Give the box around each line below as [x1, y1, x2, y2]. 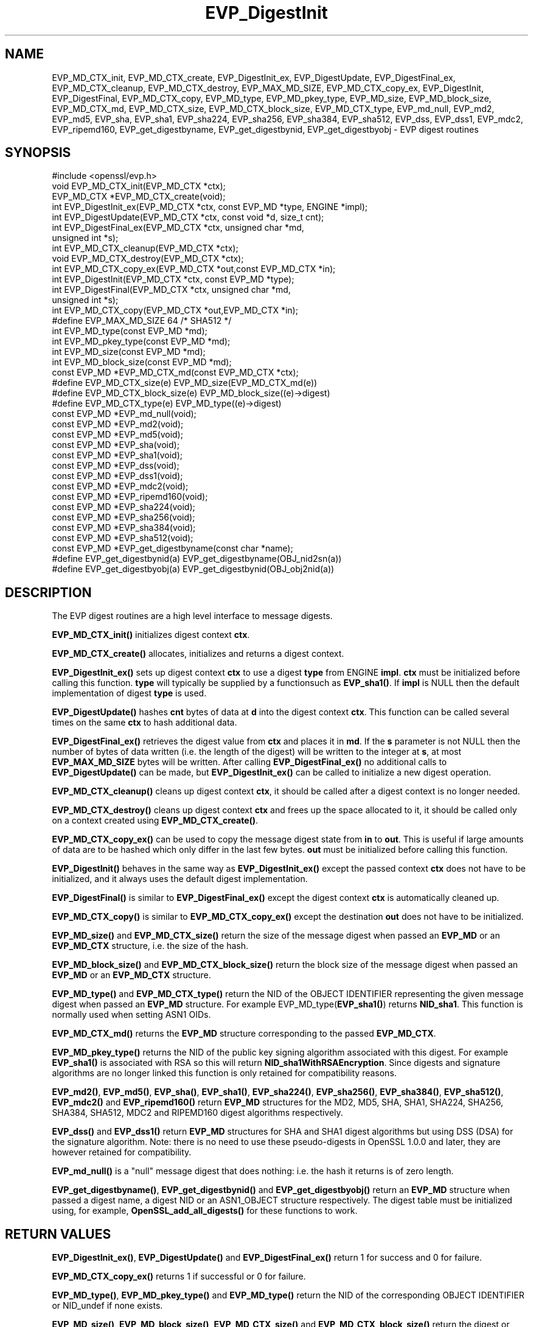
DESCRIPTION [5, 584, 92, 600]
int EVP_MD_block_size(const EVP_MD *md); [52, 357, 232, 368]
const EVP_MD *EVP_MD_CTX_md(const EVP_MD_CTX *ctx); [52, 367, 299, 378]
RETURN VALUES [5, 1226, 111, 1242]
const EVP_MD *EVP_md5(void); [52, 429, 183, 440]
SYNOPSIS [5, 145, 71, 161]
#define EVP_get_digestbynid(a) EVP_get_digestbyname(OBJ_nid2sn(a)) [52, 553, 342, 564]
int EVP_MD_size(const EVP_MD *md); [52, 346, 206, 357]
